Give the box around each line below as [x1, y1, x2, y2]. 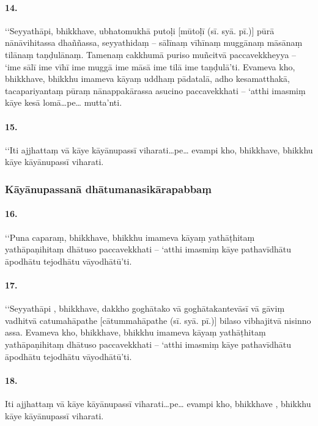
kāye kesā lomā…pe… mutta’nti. [5, 96, 122, 109]
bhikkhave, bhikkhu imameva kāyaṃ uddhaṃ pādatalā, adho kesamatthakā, [5, 72, 290, 85]
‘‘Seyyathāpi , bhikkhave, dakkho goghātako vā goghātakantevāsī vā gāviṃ [5, 302, 285, 315]
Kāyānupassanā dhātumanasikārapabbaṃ [5, 181, 212, 196]
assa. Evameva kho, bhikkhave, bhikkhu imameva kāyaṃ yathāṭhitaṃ [5, 326, 266, 339]
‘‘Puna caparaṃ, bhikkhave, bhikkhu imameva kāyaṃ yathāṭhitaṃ [5, 230, 255, 243]
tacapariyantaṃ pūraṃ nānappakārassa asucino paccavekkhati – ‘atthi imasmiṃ [5, 84, 306, 97]
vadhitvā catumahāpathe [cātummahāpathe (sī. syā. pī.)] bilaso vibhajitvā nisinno [5, 314, 311, 326]
